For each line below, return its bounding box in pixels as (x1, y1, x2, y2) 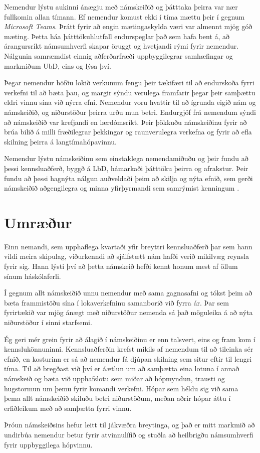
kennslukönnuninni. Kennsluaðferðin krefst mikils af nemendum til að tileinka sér (4, 344, 253, 354)
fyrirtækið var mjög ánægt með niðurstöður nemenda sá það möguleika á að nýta (4, 307, 253, 318)
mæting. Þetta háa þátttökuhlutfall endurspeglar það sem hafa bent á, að (4, 31, 230, 41)
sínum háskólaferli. (4, 270, 61, 281)
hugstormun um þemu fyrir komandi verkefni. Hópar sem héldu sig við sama (4, 383, 238, 393)
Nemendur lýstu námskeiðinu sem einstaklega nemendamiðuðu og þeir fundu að (4, 153, 248, 164)
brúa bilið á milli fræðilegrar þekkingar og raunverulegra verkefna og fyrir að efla (4, 126, 252, 137)
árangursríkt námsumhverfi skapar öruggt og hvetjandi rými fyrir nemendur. (4, 41, 239, 51)
